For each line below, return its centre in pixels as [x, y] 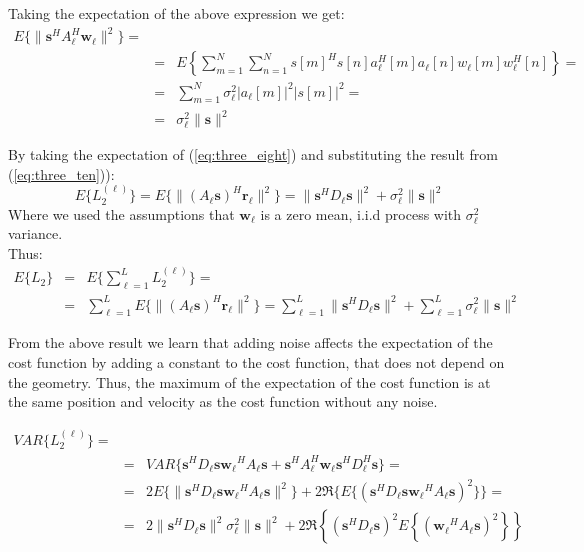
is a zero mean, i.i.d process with [361, 213]
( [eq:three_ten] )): [61, 173]
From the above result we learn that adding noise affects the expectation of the [250, 342]
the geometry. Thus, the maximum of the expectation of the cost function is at [249, 381]
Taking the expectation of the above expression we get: [176, 13]
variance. [35, 233]
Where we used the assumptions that [121, 213]
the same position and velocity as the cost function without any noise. [223, 401]
